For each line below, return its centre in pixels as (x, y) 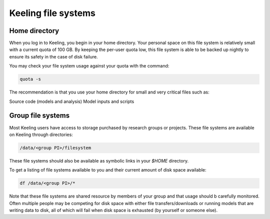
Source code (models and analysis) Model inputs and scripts (72, 101)
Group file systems (39, 116)
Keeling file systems (52, 13)
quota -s (30, 79)
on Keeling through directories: (41, 134)
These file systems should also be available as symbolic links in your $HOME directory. (99, 160)
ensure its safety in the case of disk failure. (53, 56)
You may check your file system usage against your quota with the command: (89, 66)
